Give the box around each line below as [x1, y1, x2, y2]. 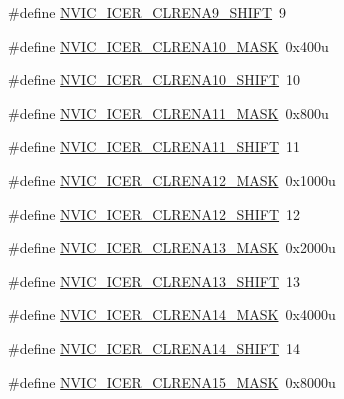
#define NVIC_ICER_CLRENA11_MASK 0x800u [8, 102, 329, 123]
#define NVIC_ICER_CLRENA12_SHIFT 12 [8, 203, 301, 224]
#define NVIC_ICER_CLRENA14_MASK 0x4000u [8, 304, 336, 325]
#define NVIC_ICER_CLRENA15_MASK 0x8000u [8, 371, 336, 392]
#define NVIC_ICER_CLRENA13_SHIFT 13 [8, 270, 301, 291]
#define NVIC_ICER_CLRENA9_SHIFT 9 [8, 2, 287, 22]
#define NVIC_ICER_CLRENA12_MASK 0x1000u [8, 169, 336, 190]
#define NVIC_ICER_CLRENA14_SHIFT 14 [8, 337, 301, 358]
